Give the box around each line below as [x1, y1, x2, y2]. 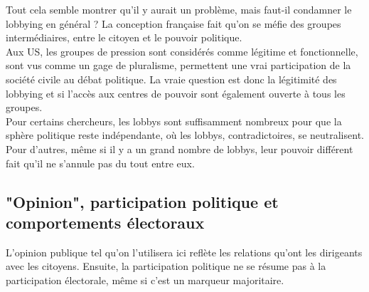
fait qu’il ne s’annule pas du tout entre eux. [6, 155, 195, 170]
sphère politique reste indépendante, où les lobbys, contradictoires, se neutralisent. [6, 127, 364, 142]
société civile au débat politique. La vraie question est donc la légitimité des [6, 71, 337, 86]
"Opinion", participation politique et [6, 190, 279, 212]
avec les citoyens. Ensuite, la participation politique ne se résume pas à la [6, 259, 326, 273]
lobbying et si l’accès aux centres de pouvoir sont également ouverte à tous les [6, 85, 346, 100]
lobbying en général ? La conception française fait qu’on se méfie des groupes [6, 16, 341, 31]
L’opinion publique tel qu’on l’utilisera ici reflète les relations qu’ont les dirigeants [6, 244, 363, 259]
